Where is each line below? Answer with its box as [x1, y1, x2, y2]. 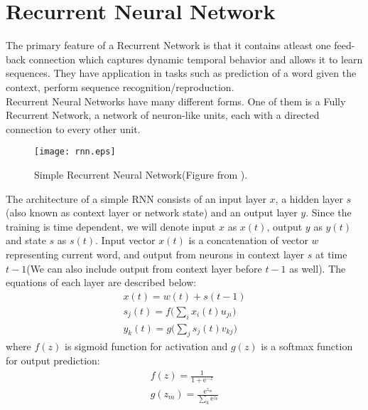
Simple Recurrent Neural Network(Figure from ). [34, 167, 248, 182]
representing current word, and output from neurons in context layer [6, 246, 305, 261]
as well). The [289, 261, 346, 275]
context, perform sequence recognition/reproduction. [6, 79, 234, 94]
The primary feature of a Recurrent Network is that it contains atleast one [6, 38, 331, 53]
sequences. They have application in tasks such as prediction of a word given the [6, 65, 357, 80]
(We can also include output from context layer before [26, 261, 262, 275]
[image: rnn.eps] [34, 147, 116, 157]
